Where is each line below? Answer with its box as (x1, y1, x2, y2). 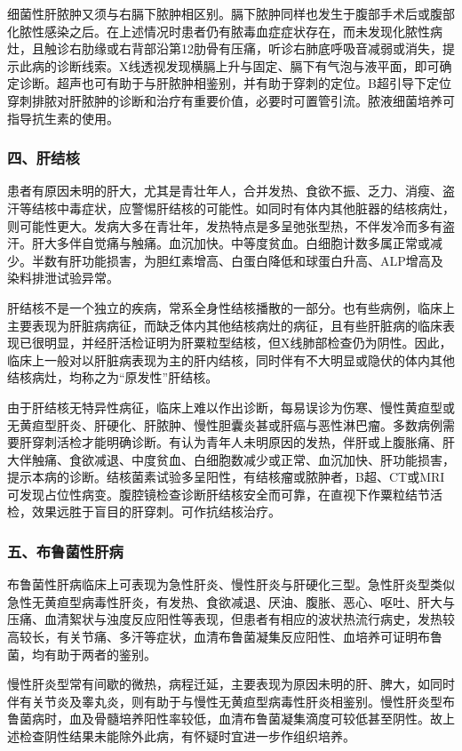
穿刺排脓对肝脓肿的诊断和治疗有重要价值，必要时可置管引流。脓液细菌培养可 (7, 91, 455, 109)
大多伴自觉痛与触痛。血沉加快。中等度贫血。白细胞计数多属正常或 (44, 234, 430, 252)
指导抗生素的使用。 (7, 108, 119, 127)
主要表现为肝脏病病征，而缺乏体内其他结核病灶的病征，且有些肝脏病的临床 (7, 316, 442, 334)
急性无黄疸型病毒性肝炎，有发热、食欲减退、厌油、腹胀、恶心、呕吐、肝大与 (7, 592, 455, 611)
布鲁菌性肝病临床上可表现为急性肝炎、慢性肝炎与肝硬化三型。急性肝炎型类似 (7, 575, 455, 594)
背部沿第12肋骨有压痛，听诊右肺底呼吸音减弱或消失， (131, 39, 442, 58)
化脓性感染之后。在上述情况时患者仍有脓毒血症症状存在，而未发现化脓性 (7, 21, 430, 40)
